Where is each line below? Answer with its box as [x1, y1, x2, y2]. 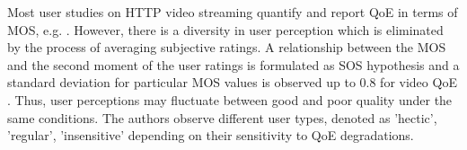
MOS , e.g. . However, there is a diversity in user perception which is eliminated [7, 20, 444, 39]
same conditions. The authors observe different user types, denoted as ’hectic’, [7, 108, 437, 127]
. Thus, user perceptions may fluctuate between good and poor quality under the [7, 90, 453, 109]
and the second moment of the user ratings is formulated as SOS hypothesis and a [7, 55, 460, 74]
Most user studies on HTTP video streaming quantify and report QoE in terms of [7, 3, 458, 21]
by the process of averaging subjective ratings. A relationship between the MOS [7, 38, 446, 57]
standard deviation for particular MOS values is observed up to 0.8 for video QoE [7, 73, 457, 92]
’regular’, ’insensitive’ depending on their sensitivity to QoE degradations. [7, 126, 414, 145]
